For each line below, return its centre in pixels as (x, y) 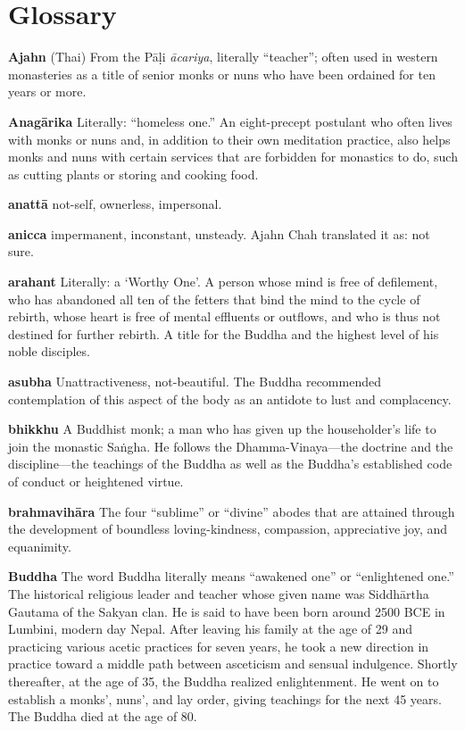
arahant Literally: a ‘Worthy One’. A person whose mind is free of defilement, (223, 282)
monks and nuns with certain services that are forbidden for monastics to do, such (233, 157)
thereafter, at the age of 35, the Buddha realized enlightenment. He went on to (224, 681)
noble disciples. (49, 351)
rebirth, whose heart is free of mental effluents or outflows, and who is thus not (224, 316)
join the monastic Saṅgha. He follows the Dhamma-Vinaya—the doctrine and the (231, 446)
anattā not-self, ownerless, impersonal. (115, 204)
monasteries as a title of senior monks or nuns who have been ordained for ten (222, 74)
